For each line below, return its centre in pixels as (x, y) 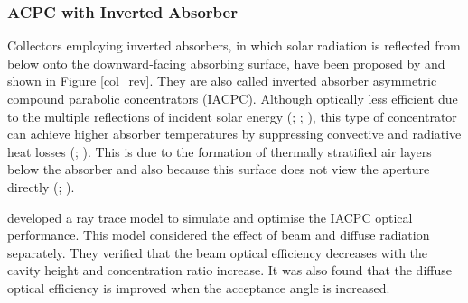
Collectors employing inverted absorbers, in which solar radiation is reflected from (234, 46)
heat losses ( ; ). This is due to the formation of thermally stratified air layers (220, 151)
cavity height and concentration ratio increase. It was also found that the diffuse (229, 270)
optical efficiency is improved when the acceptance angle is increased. (199, 287)
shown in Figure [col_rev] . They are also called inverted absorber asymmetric (222, 81)
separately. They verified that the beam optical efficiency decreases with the (218, 252)
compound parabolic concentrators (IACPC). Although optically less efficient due (233, 98)
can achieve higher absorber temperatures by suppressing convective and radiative (234, 134)
